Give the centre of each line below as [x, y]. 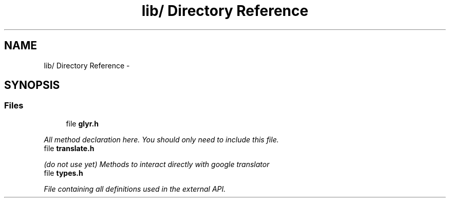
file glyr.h [82, 123]
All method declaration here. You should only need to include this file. [161, 139]
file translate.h [69, 148]
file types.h [63, 173]
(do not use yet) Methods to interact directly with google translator [157, 164]
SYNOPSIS [32, 85]
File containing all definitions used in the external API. [135, 189]
